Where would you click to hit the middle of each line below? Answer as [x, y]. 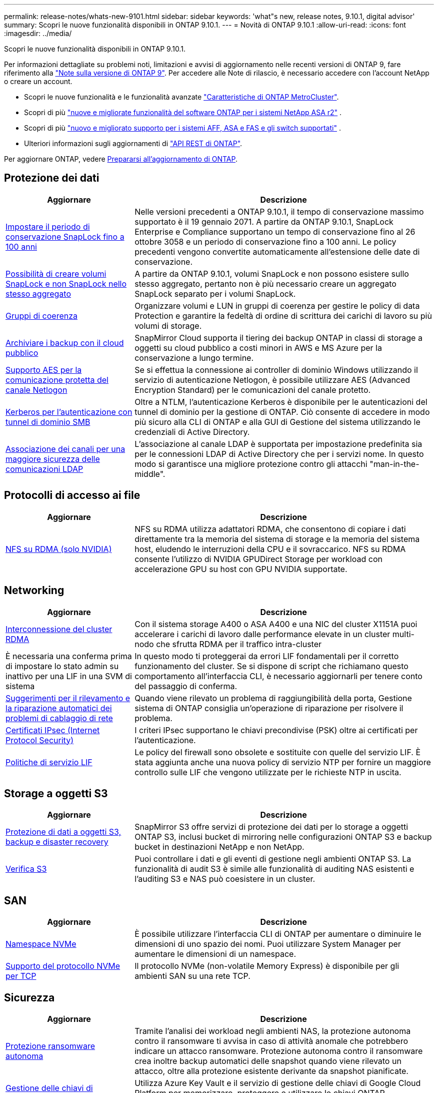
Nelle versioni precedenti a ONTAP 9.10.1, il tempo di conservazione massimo [279, 211]
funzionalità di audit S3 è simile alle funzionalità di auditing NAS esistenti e [274, 869]
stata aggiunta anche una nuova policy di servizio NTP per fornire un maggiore [283, 762]
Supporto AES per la [44, 370]
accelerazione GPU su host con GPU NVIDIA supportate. [241, 569]
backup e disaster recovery [57, 842]
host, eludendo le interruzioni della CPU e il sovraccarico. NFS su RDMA [270, 549]
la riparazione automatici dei [59, 708]
